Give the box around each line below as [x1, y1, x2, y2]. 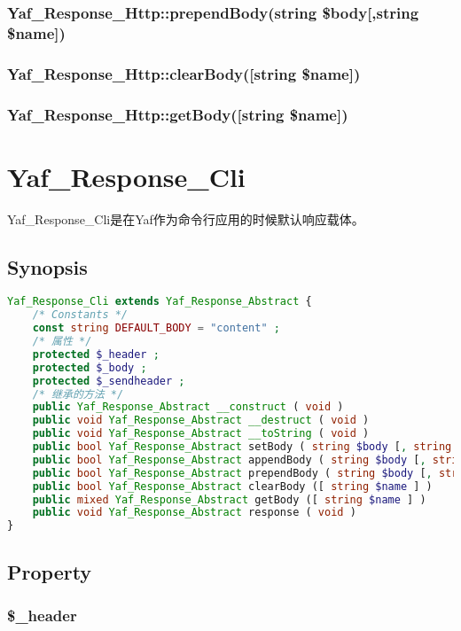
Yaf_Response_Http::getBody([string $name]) [7, 103, 348, 125]
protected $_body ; [32, 361, 147, 374]
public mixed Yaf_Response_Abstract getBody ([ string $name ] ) [32, 493, 426, 506]
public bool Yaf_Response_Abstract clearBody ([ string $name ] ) [32, 479, 433, 493]
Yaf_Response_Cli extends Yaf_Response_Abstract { [7, 295, 312, 308]
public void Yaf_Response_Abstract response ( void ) [32, 506, 356, 519]
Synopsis [7, 253, 88, 280]
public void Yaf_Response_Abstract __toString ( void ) [32, 427, 370, 440]
